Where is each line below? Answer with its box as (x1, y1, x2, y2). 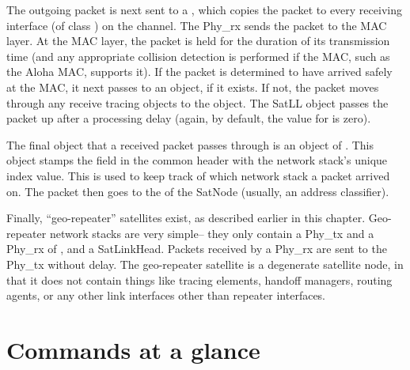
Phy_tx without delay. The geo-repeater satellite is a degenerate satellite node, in (6, 255, 404, 272)
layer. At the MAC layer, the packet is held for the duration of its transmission (6, 32, 390, 49)
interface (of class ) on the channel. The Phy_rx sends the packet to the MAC (6, 17, 387, 33)
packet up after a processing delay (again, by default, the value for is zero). (6, 110, 371, 126)
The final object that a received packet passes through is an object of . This (6, 136, 374, 153)
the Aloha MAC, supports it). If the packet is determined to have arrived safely (6, 63, 393, 80)
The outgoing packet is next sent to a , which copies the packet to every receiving (6, 2, 402, 17)
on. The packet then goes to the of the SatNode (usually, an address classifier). (6, 183, 389, 199)
